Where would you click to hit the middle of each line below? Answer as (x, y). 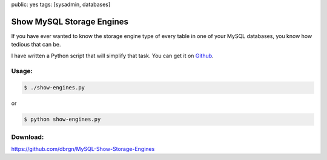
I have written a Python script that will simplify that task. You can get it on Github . (113, 56)
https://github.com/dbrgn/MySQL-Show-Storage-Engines (83, 149)
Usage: (22, 71)
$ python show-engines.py (62, 120)
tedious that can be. (36, 45)
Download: (28, 137)
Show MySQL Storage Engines (70, 21)
